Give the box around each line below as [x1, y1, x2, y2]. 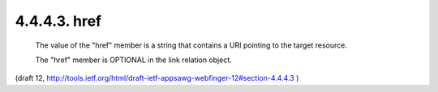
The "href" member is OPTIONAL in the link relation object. [35, 55, 233, 65]
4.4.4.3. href [15, 12, 101, 30]
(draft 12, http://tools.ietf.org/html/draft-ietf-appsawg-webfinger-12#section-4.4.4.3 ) [15, 73, 299, 83]
